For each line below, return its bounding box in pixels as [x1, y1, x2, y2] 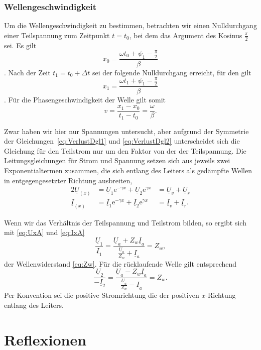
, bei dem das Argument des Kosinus [129, 30, 242, 40]
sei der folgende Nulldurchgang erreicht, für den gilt [92, 67, 251, 77]
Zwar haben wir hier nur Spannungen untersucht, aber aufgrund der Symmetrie [4, 126, 249, 136]
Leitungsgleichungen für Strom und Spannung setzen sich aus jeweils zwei [4, 155, 230, 166]
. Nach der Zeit [4, 67, 51, 77]
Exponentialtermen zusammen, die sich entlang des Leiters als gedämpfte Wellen [4, 165, 252, 175]
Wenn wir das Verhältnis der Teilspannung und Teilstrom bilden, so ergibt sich [4, 217, 246, 227]
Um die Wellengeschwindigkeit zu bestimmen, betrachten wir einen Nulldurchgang [4, 20, 257, 31]
